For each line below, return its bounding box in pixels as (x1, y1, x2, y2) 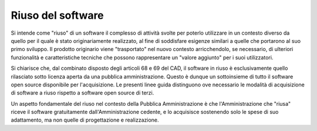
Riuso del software (11, 9, 104, 22)
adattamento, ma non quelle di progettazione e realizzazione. (11, 116, 159, 123)
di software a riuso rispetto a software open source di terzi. (11, 89, 154, 96)
